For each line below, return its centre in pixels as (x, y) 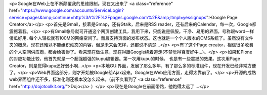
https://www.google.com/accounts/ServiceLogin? (73, 10)
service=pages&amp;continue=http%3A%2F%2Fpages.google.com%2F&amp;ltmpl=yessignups (108, 17)
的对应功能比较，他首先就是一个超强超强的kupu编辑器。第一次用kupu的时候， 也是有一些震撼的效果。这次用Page (125, 59)
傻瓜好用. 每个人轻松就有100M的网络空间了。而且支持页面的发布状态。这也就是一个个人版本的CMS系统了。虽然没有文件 (131, 38)
